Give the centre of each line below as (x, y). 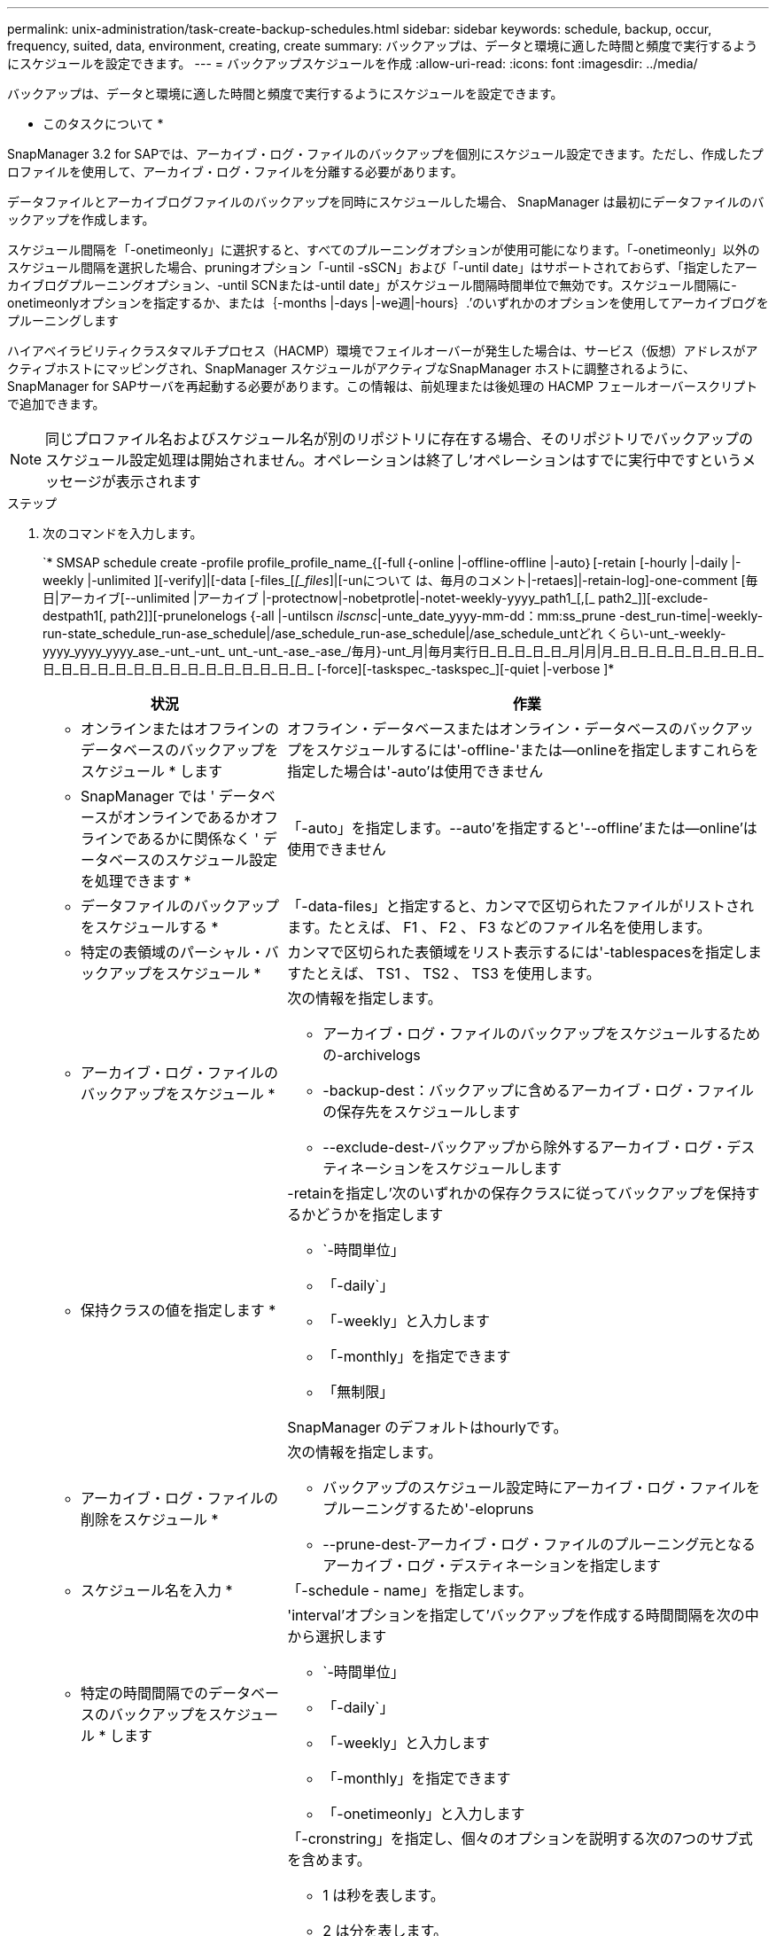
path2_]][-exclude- (653, 598)
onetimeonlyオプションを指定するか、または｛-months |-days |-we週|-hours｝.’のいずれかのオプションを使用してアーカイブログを (388, 303)
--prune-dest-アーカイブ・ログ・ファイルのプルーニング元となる (539, 1544)
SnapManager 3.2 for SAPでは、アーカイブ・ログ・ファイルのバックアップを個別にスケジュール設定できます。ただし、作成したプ (385, 154)
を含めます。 (329, 1860)
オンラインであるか (186, 817)
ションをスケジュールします (470, 1168)
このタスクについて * (103, 124)
